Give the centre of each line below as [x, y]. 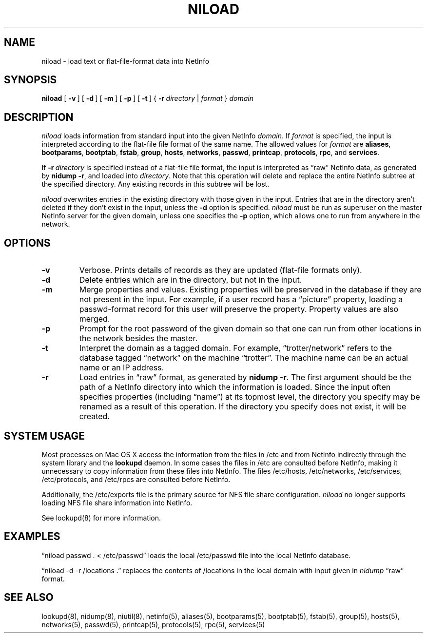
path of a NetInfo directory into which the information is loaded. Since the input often [235, 387]
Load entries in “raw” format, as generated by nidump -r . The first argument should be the [245, 377]
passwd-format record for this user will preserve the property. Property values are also [239, 309]
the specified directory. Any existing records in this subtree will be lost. [155, 184]
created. [94, 416]
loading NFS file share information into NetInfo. [117, 502]
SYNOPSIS [30, 80]
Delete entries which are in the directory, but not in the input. [191, 280]
